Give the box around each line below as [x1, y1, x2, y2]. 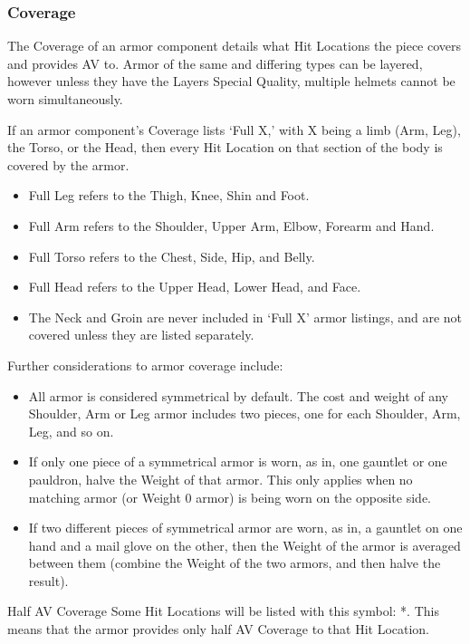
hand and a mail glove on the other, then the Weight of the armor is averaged [28, 535, 461, 554]
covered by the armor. [7, 155, 129, 174]
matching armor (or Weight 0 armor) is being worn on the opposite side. [28, 487, 431, 506]
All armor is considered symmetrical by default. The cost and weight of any [28, 386, 449, 405]
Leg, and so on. [28, 421, 114, 440]
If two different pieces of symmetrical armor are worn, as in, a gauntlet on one [28, 518, 463, 537]
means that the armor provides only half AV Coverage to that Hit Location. [7, 620, 430, 639]
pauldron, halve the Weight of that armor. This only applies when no [28, 469, 413, 488]
